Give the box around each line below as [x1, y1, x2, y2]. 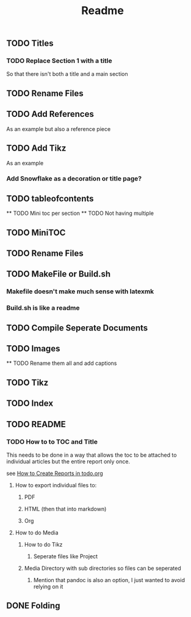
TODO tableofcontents [6, 193, 94, 204]
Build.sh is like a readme [6, 304, 80, 312]
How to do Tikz [24, 540, 63, 548]
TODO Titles [6, 38, 54, 49]
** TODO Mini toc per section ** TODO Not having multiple [6, 209, 154, 217]
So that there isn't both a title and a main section [6, 70, 128, 78]
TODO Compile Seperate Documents [6, 323, 148, 333]
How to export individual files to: [15, 481, 97, 488]
